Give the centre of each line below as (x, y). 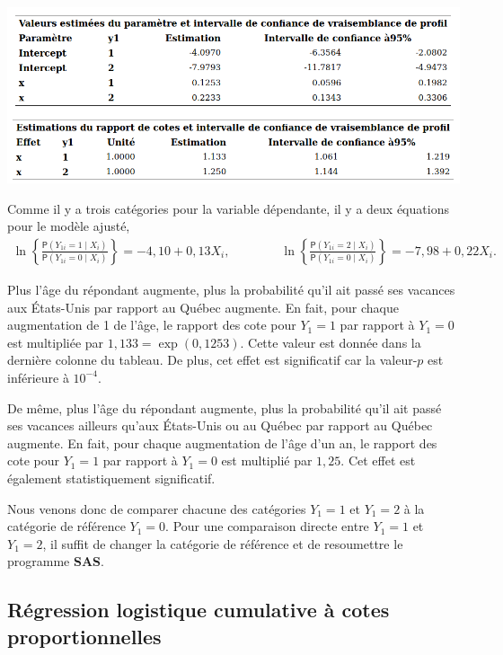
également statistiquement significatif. (111, 478)
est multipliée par (56, 342)
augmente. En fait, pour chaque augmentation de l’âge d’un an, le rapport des (222, 443)
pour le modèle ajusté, (69, 226)
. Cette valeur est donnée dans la (331, 342)
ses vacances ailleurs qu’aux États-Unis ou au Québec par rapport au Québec (220, 425)
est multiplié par (267, 460)
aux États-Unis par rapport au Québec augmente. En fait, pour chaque (203, 307)
